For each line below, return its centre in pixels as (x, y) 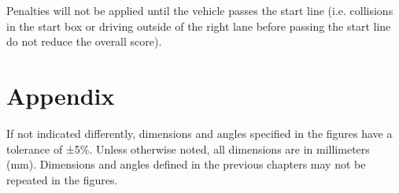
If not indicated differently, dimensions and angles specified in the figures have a (199, 133)
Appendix (61, 95)
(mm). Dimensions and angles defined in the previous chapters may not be (186, 164)
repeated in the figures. (62, 179)
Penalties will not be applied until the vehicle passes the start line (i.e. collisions (200, 10)
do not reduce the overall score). (84, 41)
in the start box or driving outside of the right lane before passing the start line (199, 26)
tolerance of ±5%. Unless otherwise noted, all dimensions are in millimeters (188, 148)
